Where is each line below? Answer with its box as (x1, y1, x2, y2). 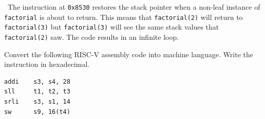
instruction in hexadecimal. (4, 59, 90, 69)
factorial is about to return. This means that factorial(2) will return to (4, 11, 243, 22)
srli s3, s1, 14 (4, 98, 70, 105)
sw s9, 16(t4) (4, 108, 70, 115)
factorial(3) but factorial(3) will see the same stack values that (4, 21, 219, 32)
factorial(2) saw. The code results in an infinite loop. (4, 31, 179, 42)
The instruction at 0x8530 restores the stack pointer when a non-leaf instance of (7, 2, 260, 12)
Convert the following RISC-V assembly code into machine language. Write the (4, 49, 253, 59)
